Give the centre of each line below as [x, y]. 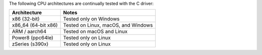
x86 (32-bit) [26, 19]
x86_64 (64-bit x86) [35, 25]
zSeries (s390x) [30, 44]
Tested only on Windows [91, 19]
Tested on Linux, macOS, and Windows [108, 25]
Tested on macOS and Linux [96, 32]
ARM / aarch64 [29, 32]
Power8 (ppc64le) [33, 38]
